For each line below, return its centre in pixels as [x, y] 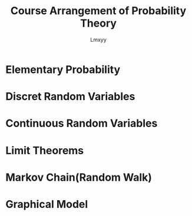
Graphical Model [47, 204]
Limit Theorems [45, 150]
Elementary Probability [63, 69]
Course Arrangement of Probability [98, 11]
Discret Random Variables [70, 97]
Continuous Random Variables [82, 123]
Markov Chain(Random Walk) [79, 177]
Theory [98, 23]
